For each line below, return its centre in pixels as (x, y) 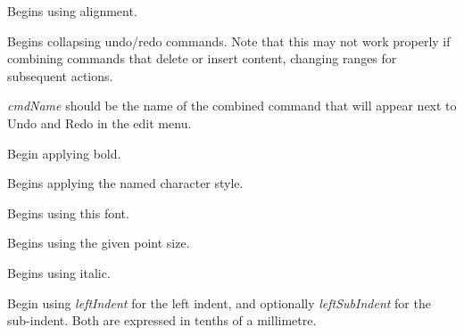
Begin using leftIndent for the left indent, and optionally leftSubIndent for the (219, 302)
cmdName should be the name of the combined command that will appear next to (232, 106)
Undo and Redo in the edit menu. (99, 123)
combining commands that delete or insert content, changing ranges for (202, 58)
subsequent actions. (60, 75)
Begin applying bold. (64, 153)
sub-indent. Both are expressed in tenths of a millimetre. (162, 320)
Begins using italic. (59, 272)
